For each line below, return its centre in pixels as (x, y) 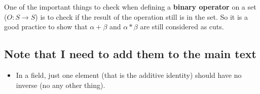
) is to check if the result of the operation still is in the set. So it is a (142, 16)
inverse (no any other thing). (61, 85)
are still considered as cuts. (182, 27)
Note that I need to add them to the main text (130, 54)
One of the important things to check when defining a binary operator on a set (130, 7)
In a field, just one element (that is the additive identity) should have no (129, 75)
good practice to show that (46, 27)
